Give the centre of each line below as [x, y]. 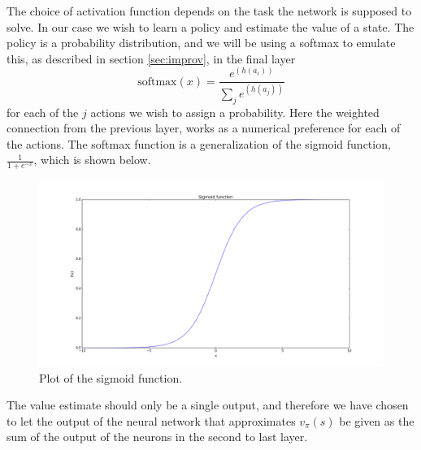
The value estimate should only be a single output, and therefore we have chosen [208, 405]
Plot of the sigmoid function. [111, 377]
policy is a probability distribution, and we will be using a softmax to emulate [201, 43]
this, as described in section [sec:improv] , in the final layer [151, 58]
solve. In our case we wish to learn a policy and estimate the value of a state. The [210, 26]
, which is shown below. [92, 160]
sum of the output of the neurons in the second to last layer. [157, 437]
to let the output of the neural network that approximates [151, 420]
